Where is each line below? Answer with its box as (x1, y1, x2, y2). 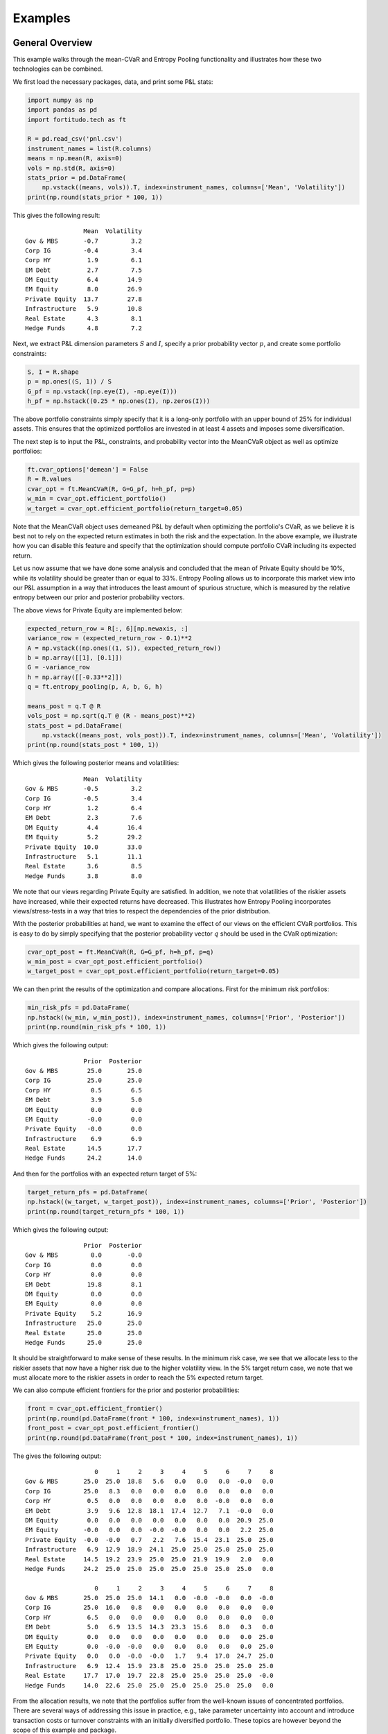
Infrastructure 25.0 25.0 (25, 1319, 142, 1328)
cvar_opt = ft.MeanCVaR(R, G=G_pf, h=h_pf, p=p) (27, 485, 196, 492)
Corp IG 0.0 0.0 (25, 1261, 142, 1269)
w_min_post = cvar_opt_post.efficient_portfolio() (27, 958, 204, 965)
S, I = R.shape (27, 368, 79, 376)
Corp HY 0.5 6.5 (25, 1086, 142, 1094)
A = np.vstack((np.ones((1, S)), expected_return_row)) (27, 644, 222, 652)
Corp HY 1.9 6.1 (25, 257, 142, 264)
